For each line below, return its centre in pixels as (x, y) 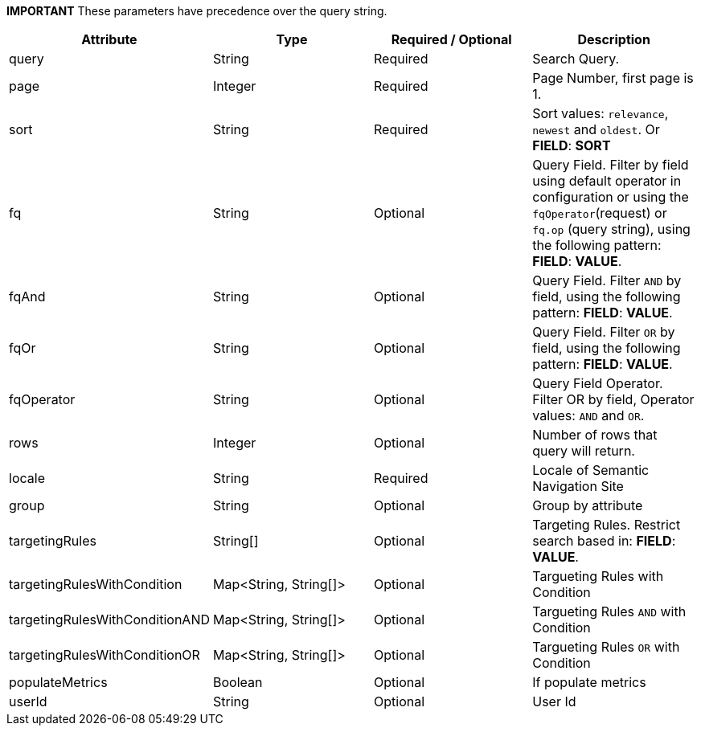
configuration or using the (611, 197)
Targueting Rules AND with (609, 611)
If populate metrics (589, 682)
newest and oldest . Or (596, 129)
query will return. (584, 451)
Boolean (238, 682)
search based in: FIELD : (604, 541)
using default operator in (607, 181)
